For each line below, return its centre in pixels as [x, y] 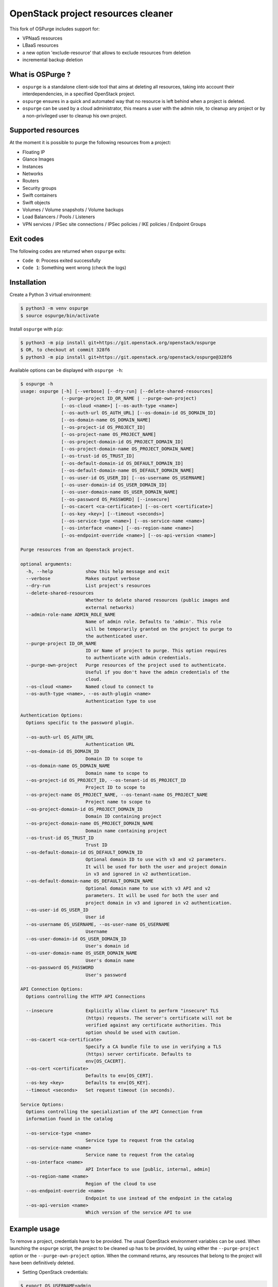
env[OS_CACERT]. [106, 1061]
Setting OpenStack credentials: [55, 1272]
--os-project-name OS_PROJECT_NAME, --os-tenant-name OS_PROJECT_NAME [117, 795]
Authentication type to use [121, 701]
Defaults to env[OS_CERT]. [119, 1075]
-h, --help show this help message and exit [98, 571]
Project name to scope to [118, 802]
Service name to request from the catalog [140, 1155]
